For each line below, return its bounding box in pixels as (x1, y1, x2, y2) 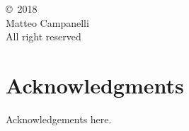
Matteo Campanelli (6, 15, 89, 30)
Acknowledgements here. (6, 111, 112, 126)
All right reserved (6, 29, 81, 44)
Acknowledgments (6, 70, 184, 99)
